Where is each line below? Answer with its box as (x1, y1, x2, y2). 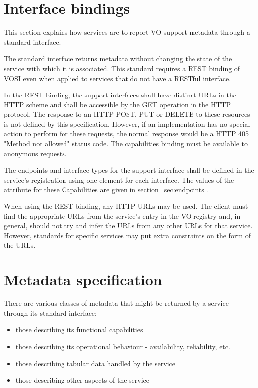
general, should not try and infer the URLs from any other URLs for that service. (4, 220, 253, 231)
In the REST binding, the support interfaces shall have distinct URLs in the (4, 90, 236, 100)
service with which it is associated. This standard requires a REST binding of (4, 63, 240, 73)
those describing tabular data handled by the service (15, 358, 175, 368)
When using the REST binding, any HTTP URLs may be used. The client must (4, 201, 248, 211)
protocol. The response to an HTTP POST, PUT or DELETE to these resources (4, 109, 250, 119)
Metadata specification (4, 269, 162, 290)
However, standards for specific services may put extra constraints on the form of (4, 230, 251, 240)
